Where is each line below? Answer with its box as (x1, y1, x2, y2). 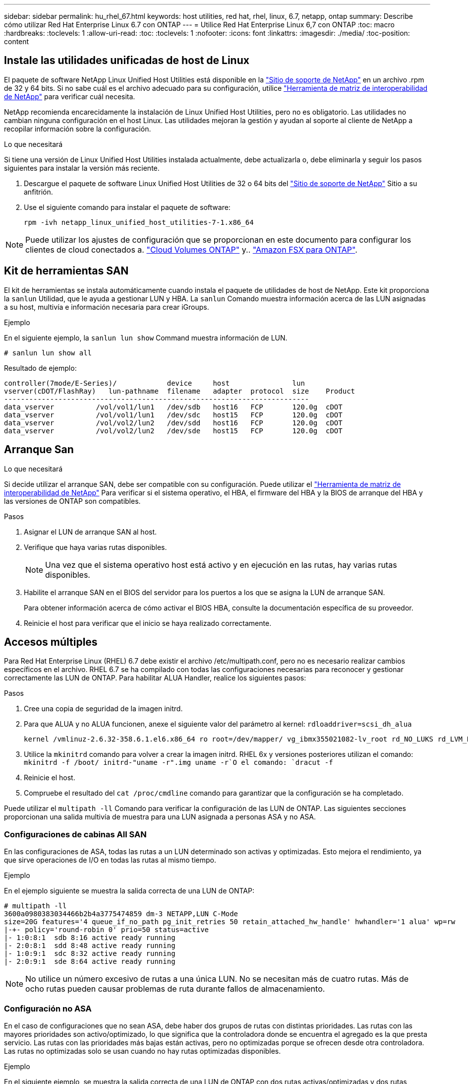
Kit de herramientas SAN (4, 265, 129, 277)
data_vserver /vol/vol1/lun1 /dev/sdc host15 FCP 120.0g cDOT (4, 410, 343, 419)
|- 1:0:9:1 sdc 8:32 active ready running (4, 949, 175, 958)
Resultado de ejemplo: (4, 363, 77, 372)
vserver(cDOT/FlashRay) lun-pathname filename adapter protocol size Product (4, 387, 355, 395)
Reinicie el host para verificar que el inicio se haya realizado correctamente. (24, 618, 272, 627)
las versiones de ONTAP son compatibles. (4, 496, 141, 505)
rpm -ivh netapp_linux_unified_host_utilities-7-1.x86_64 (24, 218, 254, 226)
